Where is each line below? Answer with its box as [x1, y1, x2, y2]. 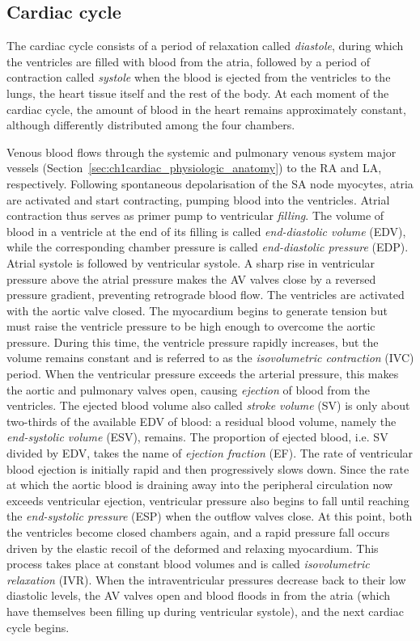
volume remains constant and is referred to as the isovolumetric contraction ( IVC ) [6, 349, 414, 366]
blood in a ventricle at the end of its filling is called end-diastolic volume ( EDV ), [6, 222, 406, 239]
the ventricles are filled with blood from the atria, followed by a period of [6, 53, 371, 70]
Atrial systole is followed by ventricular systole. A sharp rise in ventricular [6, 254, 375, 271]
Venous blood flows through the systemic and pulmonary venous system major [6, 143, 397, 160]
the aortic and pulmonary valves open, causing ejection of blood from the [6, 381, 370, 398]
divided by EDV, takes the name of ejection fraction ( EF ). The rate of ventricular [6, 445, 414, 462]
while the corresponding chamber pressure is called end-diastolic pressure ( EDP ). [6, 238, 409, 255]
